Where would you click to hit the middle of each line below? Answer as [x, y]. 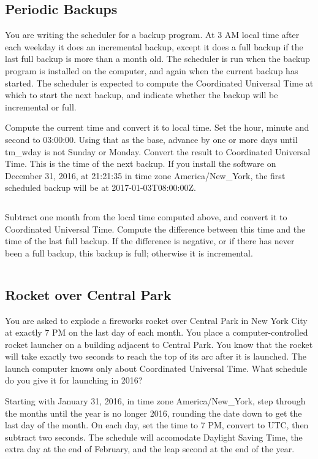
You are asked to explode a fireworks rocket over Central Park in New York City [156, 320]
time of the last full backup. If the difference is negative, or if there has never [150, 241]
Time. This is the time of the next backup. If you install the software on [141, 164]
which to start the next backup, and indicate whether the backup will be [142, 95]
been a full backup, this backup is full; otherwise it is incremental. [129, 253]
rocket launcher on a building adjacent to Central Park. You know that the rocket [159, 344]
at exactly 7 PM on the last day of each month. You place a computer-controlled [157, 332]
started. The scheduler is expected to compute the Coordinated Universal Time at [159, 83]
